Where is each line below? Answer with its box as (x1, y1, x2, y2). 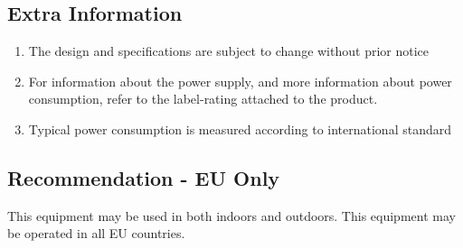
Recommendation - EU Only (7, 163, 280, 191)
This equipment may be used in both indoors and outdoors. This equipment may (7, 206, 456, 225)
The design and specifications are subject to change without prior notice (28, 41, 429, 60)
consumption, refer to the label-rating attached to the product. (28, 89, 378, 108)
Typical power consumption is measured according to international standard (28, 119, 451, 138)
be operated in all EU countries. (7, 224, 185, 243)
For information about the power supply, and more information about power (28, 71, 452, 90)
